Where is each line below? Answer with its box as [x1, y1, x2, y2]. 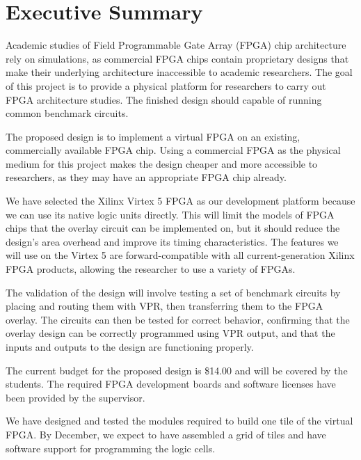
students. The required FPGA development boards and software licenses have [6, 376, 336, 391]
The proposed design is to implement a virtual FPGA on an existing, [6, 129, 300, 143]
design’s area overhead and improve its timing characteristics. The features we [6, 234, 339, 248]
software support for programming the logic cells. [6, 441, 216, 455]
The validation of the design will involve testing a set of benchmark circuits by [6, 285, 341, 299]
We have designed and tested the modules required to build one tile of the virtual [6, 413, 353, 428]
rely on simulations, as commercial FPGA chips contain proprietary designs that [6, 51, 349, 65]
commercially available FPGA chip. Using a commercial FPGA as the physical [6, 143, 341, 157]
